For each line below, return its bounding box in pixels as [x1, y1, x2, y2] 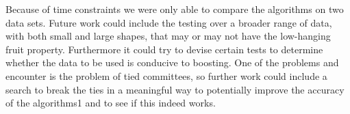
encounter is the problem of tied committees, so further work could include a [5, 68, 327, 83]
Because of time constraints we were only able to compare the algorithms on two [5, 2, 344, 16]
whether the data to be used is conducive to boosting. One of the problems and [5, 55, 339, 70]
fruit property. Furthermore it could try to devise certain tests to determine [5, 42, 323, 56]
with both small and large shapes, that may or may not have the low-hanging [5, 29, 331, 43]
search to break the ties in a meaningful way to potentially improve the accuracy [5, 82, 345, 96]
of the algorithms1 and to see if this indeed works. [5, 96, 216, 110]
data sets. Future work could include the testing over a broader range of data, [5, 15, 332, 29]
